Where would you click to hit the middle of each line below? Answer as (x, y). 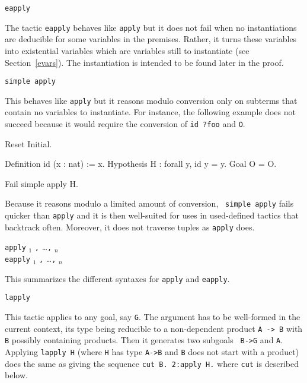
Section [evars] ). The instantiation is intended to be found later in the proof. (144, 62)
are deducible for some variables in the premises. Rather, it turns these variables (151, 39)
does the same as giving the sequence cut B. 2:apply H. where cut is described (152, 363)
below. (16, 375)
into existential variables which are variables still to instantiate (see (127, 50)
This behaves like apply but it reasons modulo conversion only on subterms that (151, 100)
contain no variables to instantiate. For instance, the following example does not (150, 112)
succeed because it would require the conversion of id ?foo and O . (125, 124)
